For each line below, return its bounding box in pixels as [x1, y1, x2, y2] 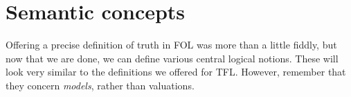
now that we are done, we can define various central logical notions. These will [6, 51, 339, 65]
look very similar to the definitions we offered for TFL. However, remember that [6, 64, 346, 79]
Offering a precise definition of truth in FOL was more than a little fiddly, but [6, 37, 337, 52]
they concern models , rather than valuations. [6, 78, 195, 92]
